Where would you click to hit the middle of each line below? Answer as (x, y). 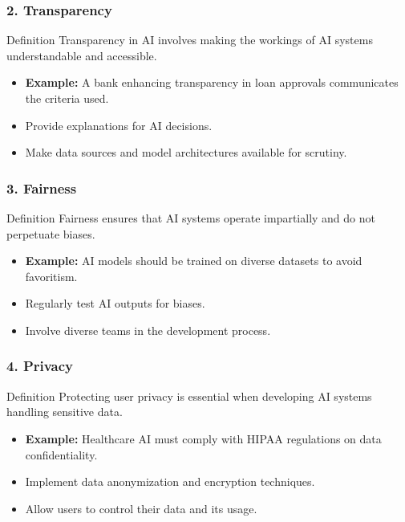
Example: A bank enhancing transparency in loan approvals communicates (212, 82)
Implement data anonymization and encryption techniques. (170, 481)
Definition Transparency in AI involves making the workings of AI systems (190, 40)
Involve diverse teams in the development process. (148, 330)
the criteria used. (67, 98)
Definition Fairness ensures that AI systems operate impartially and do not (191, 218)
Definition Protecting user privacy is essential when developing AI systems (189, 396)
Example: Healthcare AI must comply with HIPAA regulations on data (203, 438)
